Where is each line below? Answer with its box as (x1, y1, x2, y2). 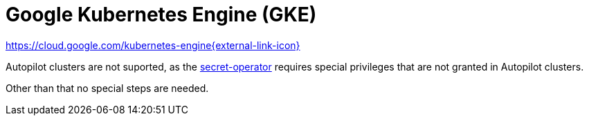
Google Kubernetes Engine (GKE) (6, 3, 317, 26)
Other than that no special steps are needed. (6, 82, 209, 94)
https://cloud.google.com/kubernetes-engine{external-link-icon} (6, 39, 300, 51)
